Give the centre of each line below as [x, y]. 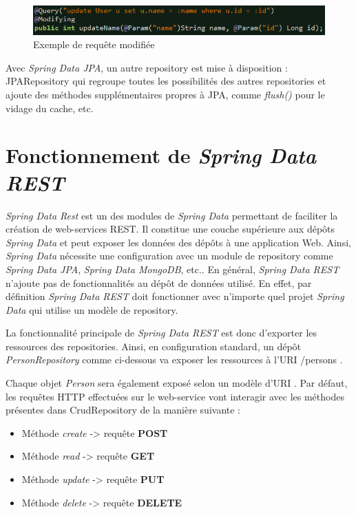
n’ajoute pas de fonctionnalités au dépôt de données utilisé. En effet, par [159, 282]
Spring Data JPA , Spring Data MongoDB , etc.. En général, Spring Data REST [172, 269]
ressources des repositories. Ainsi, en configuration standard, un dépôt [154, 346]
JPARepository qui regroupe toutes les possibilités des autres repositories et [166, 81]
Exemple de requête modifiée [94, 44]
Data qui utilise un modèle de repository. [92, 309]
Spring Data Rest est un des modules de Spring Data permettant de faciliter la [172, 215]
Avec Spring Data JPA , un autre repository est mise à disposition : [147, 67]
